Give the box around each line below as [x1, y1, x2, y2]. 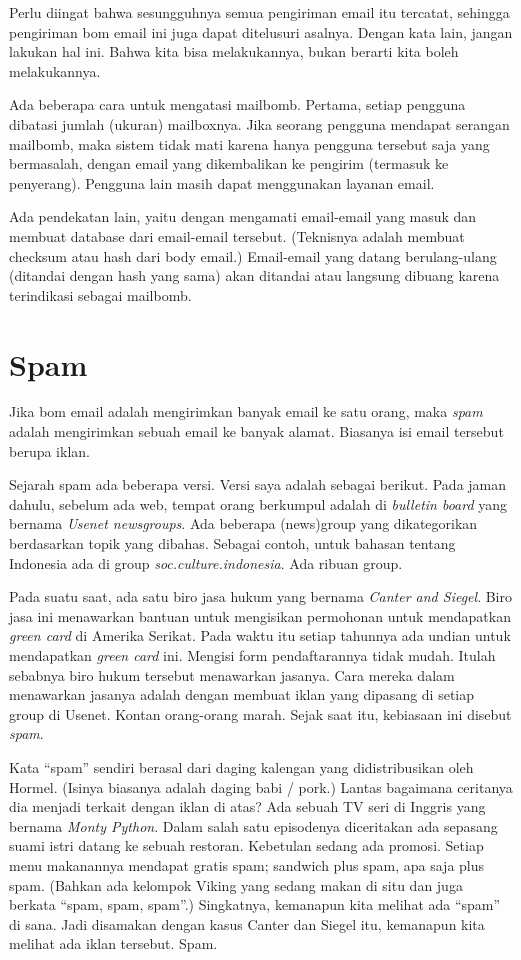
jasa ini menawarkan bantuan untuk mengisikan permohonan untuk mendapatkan [9, 605, 511, 626]
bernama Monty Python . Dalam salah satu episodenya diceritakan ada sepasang [9, 815, 498, 836]
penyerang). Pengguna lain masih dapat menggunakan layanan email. [9, 172, 435, 193]
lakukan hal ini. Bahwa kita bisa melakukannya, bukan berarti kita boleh [9, 41, 459, 62]
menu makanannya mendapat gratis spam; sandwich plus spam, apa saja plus [9, 854, 485, 875]
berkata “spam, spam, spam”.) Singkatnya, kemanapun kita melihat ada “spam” [9, 894, 501, 915]
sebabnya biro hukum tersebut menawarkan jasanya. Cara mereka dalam [9, 664, 455, 685]
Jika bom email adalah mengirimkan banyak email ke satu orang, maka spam [9, 401, 483, 422]
